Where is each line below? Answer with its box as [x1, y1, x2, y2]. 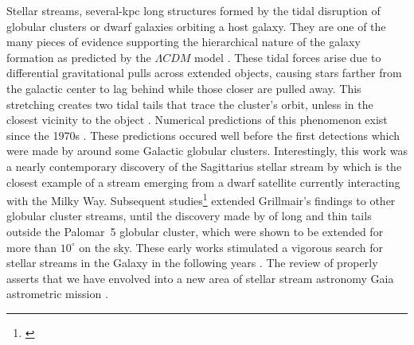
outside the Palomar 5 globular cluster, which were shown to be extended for [6, 223, 384, 239]
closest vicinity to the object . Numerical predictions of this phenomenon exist [6, 111, 388, 128]
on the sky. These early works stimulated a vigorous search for [79, 238, 383, 255]
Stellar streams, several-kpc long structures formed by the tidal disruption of [6, 2, 381, 18]
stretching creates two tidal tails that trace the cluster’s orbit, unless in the [6, 95, 373, 112]
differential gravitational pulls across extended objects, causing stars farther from [6, 64, 402, 81]
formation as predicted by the [6, 48, 151, 65]
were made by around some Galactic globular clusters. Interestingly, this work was [6, 142, 408, 159]
